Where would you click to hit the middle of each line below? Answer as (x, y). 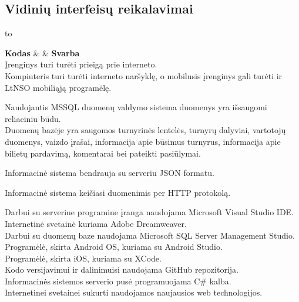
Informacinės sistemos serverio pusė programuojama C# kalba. (118, 281)
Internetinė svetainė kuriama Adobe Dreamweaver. (96, 223)
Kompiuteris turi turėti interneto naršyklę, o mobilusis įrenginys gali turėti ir (144, 75)
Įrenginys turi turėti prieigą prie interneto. (81, 64)
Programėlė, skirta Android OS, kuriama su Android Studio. (114, 247)
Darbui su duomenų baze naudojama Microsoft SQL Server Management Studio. (150, 235)
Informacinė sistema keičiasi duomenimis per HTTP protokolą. (118, 192)
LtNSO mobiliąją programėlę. (58, 87)
